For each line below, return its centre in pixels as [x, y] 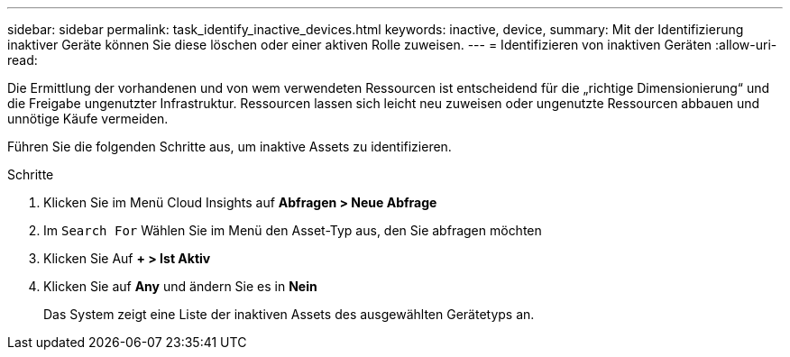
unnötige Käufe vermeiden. [88, 119]
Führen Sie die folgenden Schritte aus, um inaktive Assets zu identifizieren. [230, 146]
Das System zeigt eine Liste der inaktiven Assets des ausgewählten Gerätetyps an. [289, 314]
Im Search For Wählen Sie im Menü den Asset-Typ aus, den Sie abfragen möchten [293, 230]
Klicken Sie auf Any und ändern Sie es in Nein [180, 286]
